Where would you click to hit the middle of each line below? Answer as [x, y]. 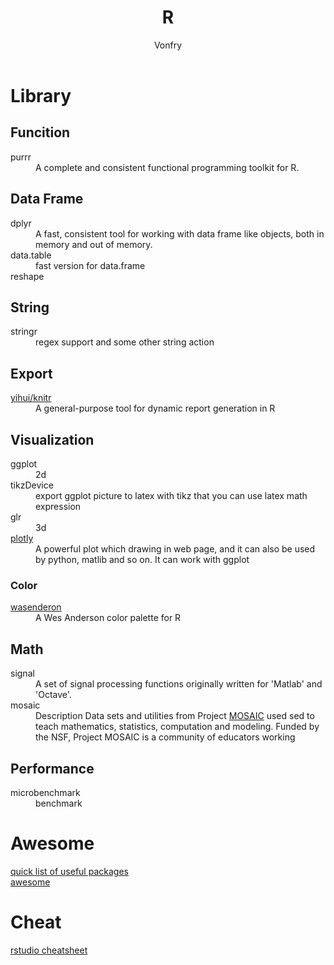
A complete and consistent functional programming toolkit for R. [167, 167]
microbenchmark [45, 792]
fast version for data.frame [90, 265]
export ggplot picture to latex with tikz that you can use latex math [171, 495]
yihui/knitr [31, 398]
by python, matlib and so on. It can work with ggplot [142, 559]
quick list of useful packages [69, 871]
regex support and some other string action [125, 342]
